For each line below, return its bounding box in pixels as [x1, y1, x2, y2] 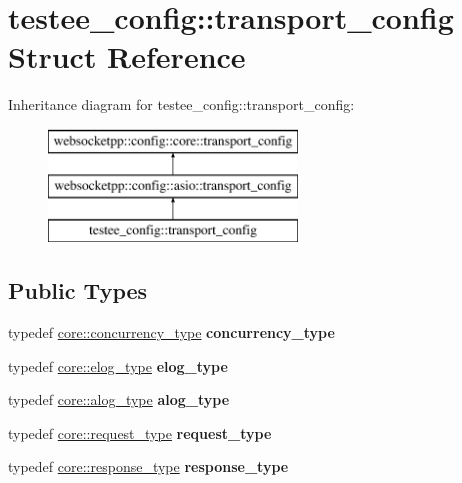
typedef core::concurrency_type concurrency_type [8, 322, 335, 343]
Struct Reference [8, 36, 246, 77]
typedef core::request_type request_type [8, 422, 272, 443]
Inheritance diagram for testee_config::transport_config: [8, 94, 355, 115]
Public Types [8, 275, 148, 306]
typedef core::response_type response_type [8, 456, 289, 477]
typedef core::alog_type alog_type [8, 389, 230, 410]
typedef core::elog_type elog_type [8, 355, 228, 376]
